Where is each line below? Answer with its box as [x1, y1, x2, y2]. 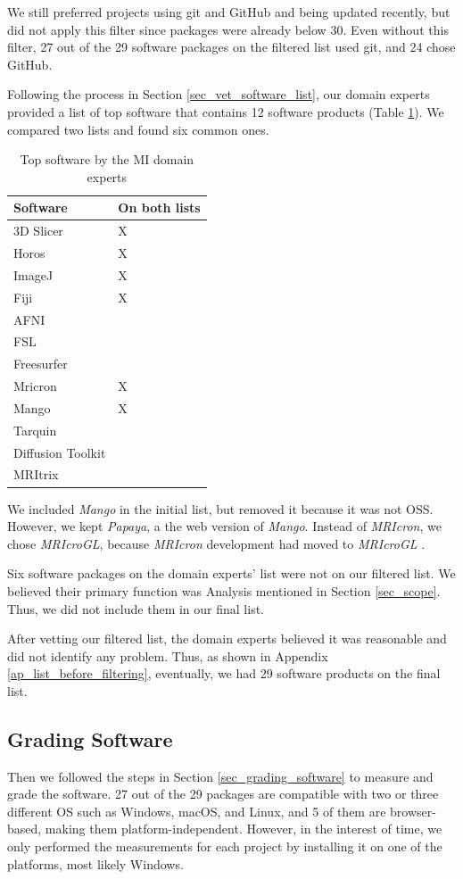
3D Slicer [13, 221, 63, 240]
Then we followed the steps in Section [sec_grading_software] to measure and [7, 767, 434, 785]
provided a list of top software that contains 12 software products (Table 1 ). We [7, 102, 444, 120]
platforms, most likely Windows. [7, 854, 184, 873]
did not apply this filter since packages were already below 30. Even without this [7, 20, 449, 38]
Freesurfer [13, 354, 68, 373]
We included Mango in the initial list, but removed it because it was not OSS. [7, 499, 434, 518]
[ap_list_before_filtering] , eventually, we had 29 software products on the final [7, 664, 441, 683]
